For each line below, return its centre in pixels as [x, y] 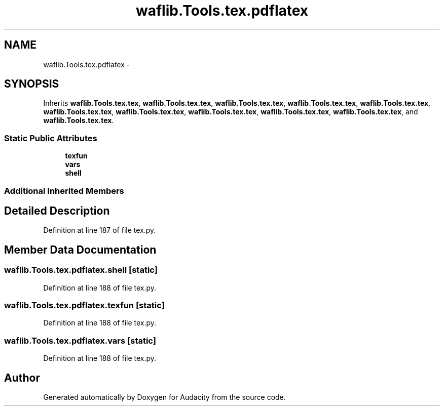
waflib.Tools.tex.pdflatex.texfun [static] [84, 305]
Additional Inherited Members [64, 191]
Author [22, 378]
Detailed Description [57, 211]
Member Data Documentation [80, 250]
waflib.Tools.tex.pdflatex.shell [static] [81, 270]
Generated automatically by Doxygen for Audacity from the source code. [164, 397]
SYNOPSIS [32, 84]
